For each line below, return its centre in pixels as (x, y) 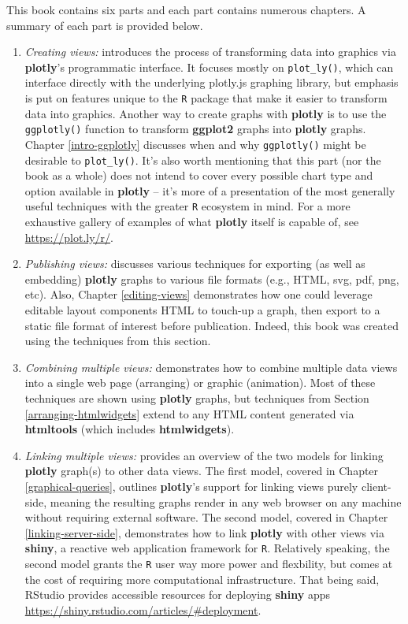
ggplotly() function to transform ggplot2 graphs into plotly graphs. (195, 129)
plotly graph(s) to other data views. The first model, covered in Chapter (202, 471)
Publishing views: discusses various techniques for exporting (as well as (195, 264)
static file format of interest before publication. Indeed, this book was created (211, 325)
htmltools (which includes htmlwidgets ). (130, 429)
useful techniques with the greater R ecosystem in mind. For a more (187, 206)
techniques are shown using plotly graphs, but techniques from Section (197, 398)
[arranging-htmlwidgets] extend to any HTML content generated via (189, 413)
